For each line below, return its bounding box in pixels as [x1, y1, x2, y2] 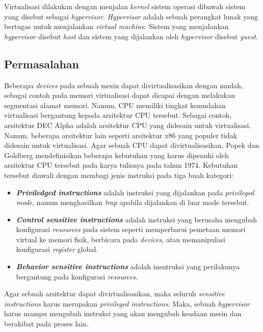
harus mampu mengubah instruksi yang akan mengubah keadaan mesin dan [4, 308, 242, 319]
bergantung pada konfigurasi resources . [16, 271, 138, 282]
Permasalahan [4, 56, 79, 71]
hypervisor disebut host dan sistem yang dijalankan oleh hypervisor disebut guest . [4, 31, 258, 41]
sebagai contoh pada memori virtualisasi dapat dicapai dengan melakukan [4, 90, 235, 100]
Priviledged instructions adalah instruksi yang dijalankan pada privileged [16, 187, 254, 197]
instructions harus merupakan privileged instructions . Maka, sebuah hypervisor [4, 298, 250, 309]
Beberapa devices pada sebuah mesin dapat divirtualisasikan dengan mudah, [4, 80, 243, 90]
